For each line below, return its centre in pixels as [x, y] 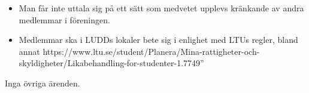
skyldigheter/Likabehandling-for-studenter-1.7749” [111, 63]
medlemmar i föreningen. [64, 19]
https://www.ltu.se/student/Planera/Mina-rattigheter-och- [151, 51]
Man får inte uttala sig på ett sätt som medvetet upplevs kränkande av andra [161, 8]
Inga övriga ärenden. [43, 83]
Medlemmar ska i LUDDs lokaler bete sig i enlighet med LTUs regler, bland [158, 40]
